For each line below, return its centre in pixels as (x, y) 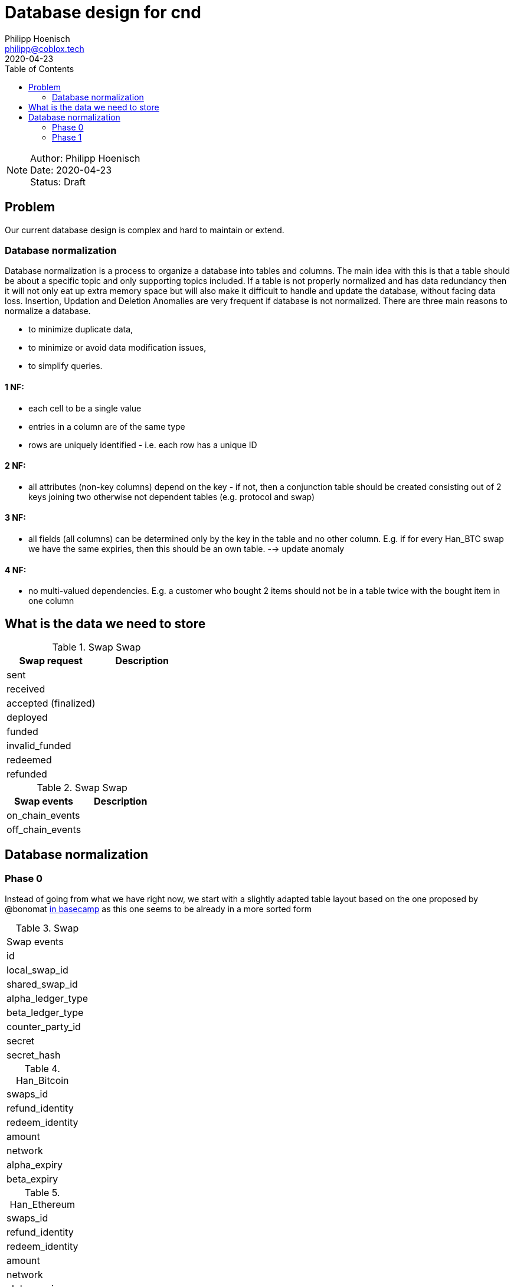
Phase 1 (67, 137)
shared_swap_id (42, 984)
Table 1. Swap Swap (96, 647)
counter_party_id (44, 1027)
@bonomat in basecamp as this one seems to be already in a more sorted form (158, 909)
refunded (27, 774)
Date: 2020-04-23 (71, 170)
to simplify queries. (66, 366)
